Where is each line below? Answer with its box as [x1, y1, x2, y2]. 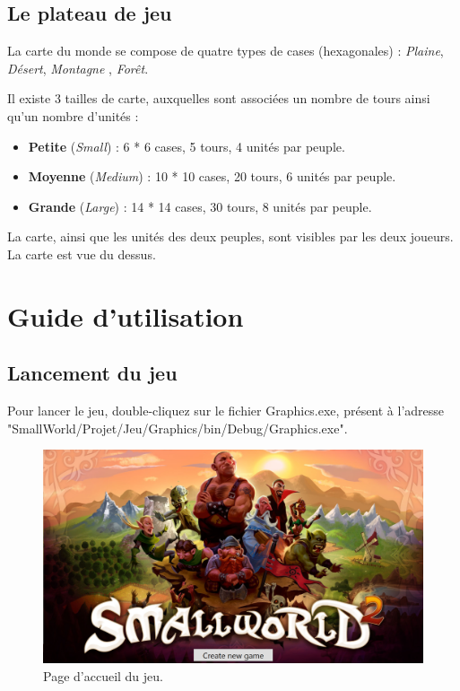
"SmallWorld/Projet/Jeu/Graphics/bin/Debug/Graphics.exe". [7, 418, 348, 437]
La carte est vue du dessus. [7, 244, 156, 263]
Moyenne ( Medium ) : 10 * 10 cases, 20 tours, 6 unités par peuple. [28, 167, 396, 186]
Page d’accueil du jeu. [43, 666, 163, 685]
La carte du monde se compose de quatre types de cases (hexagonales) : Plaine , [7, 41, 444, 60]
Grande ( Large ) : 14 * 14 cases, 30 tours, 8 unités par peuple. [28, 197, 372, 215]
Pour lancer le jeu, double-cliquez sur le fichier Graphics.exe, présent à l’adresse [7, 401, 445, 420]
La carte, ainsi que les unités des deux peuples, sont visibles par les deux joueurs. [7, 227, 454, 246]
